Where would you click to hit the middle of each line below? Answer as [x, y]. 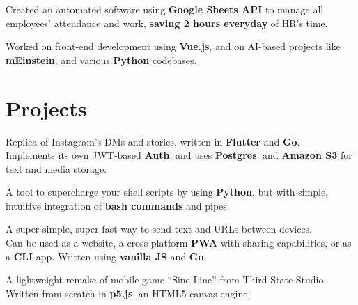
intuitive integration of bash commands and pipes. [118, 205]
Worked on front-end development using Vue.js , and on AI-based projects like [173, 46]
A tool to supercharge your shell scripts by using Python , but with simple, [167, 192]
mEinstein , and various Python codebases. [101, 60]
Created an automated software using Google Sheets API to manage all [165, 9]
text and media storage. [56, 168]
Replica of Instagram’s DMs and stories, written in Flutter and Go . [153, 141]
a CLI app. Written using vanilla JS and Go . [106, 256]
